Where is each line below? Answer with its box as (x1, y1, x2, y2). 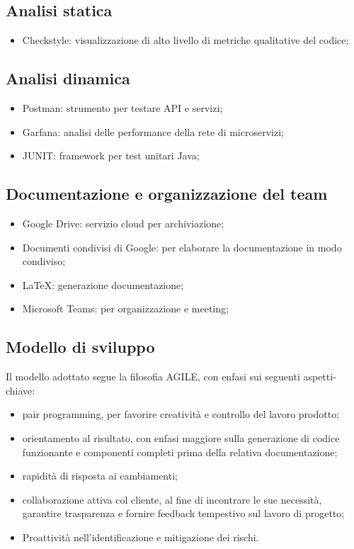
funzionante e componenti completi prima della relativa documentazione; (22, 444, 338, 459)
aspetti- (303, 369, 336, 384)
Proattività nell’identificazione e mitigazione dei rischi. (22, 529, 259, 544)
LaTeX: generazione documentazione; (22, 277, 184, 292)
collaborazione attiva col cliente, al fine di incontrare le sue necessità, (22, 492, 322, 506)
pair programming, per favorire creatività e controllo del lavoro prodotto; (22, 407, 340, 421)
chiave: (6, 383, 35, 397)
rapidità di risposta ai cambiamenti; (22, 468, 178, 483)
